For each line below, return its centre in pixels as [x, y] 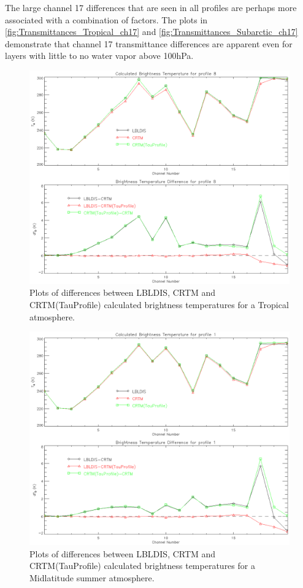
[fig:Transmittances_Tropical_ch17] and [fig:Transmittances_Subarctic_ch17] [151, 32]
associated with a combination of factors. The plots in [106, 19]
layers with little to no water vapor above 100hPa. [99, 56]
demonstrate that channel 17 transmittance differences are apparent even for [149, 43]
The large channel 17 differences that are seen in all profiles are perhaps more [151, 7]
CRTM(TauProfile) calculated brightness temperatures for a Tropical [159, 304]
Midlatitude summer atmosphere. [92, 577]
